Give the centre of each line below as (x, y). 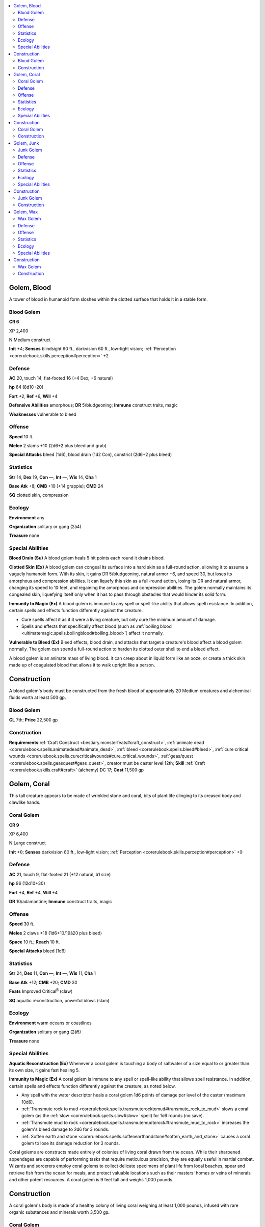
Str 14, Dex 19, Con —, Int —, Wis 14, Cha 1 (53, 477)
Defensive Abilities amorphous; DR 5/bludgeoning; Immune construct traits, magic (93, 405)
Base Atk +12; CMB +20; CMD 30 (43, 982)
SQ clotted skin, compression (39, 495)
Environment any (27, 517)
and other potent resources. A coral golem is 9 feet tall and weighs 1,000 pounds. (91, 1179)
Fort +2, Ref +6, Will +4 (33, 396)
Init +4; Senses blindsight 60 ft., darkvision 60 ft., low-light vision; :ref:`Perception (93, 349)
